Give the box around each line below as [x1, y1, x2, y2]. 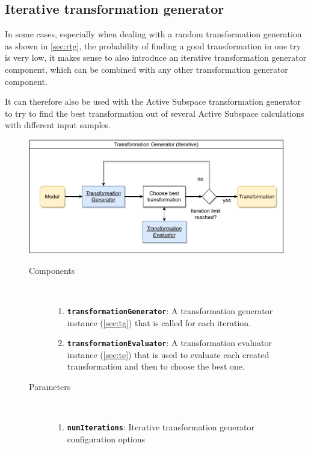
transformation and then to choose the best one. [67, 360, 245, 373]
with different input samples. [5, 119, 111, 131]
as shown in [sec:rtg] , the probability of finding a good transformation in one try [5, 39, 301, 52]
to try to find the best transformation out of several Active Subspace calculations [5, 107, 304, 119]
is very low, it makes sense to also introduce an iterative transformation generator [5, 51, 307, 64]
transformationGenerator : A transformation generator [67, 304, 273, 317]
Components [29, 264, 75, 276]
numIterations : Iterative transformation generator [67, 421, 254, 433]
